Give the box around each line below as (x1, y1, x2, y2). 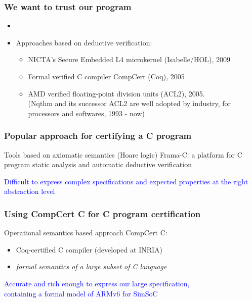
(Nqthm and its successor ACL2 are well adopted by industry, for (28, 98, 231, 109)
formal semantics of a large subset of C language (16, 261, 167, 272)
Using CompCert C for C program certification (4, 207, 201, 220)
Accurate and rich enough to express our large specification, (4, 278, 190, 288)
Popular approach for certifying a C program (4, 129, 192, 142)
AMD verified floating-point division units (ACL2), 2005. (28, 88, 205, 98)
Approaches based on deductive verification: (16, 37, 152, 47)
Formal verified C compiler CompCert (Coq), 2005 (28, 71, 185, 81)
